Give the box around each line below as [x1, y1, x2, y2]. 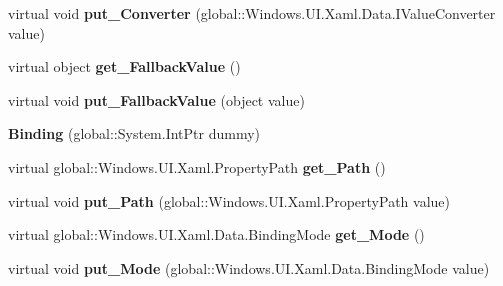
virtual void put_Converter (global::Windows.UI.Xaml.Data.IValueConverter [8, 3, 496, 23]
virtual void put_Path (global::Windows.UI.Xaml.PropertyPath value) [8, 190, 450, 211]
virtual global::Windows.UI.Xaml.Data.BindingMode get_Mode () [8, 224, 425, 245]
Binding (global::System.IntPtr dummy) [8, 123, 261, 144]
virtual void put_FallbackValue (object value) [8, 89, 305, 110]
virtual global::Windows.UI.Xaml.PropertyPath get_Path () [8, 156, 386, 177]
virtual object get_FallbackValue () [8, 56, 241, 77]
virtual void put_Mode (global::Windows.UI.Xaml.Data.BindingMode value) [8, 257, 490, 278]
